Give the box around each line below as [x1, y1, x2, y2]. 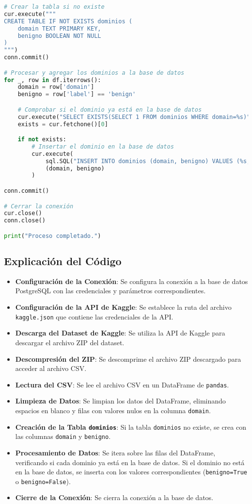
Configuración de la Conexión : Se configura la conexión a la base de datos [15, 276, 248, 286]
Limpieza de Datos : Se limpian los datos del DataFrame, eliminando [15, 396, 226, 406]
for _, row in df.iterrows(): [4, 76, 101, 84]
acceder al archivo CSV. [15, 363, 87, 373]
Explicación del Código [4, 253, 122, 269]
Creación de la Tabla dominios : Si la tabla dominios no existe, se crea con [15, 421, 246, 432]
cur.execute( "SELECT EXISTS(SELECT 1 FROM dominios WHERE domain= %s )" [17, 113, 251, 120]
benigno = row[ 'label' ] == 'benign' [17, 91, 136, 98]
